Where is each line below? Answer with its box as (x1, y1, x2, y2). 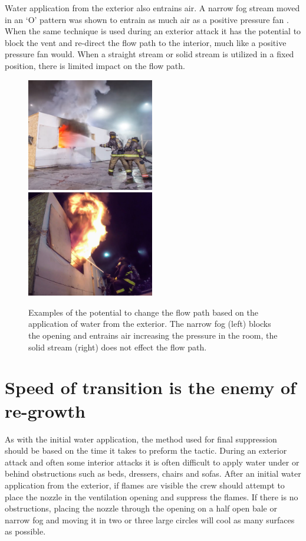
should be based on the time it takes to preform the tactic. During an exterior (5, 444, 287, 457)
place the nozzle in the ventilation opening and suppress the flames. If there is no (5, 490, 298, 503)
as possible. (5, 525, 46, 537)
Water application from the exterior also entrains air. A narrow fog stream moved (5, 2, 300, 14)
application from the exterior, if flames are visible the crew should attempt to (5, 478, 285, 491)
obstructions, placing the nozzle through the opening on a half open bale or (5, 502, 277, 514)
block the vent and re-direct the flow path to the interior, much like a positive (5, 36, 287, 48)
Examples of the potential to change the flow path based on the (28, 306, 259, 318)
